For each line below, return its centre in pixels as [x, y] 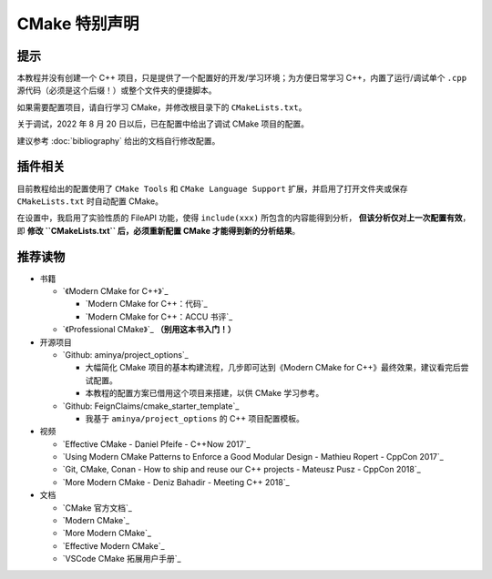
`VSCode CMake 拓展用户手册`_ [122, 559]
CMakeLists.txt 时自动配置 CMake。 [90, 201]
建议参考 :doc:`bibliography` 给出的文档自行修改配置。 [118, 140]
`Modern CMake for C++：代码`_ [147, 304]
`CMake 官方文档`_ [97, 508]
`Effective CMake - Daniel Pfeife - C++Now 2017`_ [156, 444]
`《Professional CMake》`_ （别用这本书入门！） [149, 330]
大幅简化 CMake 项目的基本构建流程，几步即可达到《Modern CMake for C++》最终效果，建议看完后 [273, 368]
